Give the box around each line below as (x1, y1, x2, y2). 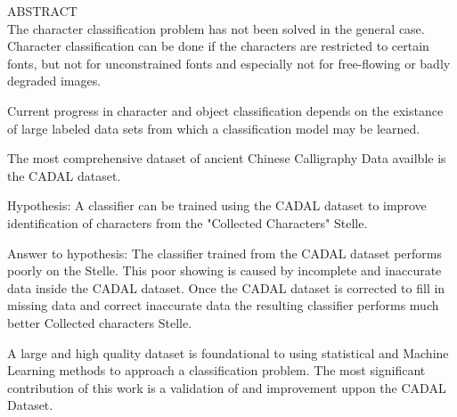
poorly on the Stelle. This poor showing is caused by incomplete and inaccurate (7, 261, 442, 280)
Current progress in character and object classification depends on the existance (7, 101, 444, 119)
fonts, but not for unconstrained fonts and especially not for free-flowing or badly (7, 53, 451, 72)
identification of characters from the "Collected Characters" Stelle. (7, 213, 368, 232)
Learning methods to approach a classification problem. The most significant (7, 361, 426, 380)
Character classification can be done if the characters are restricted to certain (7, 37, 429, 55)
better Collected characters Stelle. (7, 313, 192, 331)
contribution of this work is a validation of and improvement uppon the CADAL (7, 378, 446, 397)
